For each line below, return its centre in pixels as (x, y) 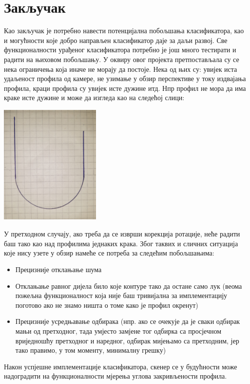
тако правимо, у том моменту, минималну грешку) (91, 350)
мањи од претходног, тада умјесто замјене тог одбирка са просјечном (118, 331)
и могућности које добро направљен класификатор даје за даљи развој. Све (116, 40)
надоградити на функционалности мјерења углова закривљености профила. (115, 376)
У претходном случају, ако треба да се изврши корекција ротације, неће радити (122, 234)
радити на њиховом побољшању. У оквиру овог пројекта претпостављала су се (122, 59)
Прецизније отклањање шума (58, 269)
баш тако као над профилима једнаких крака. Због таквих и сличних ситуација (121, 243)
